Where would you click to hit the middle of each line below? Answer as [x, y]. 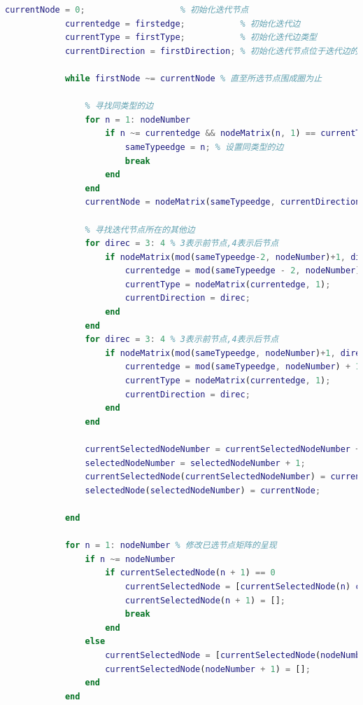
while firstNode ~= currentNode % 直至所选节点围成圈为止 [193, 78]
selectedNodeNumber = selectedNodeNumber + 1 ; [195, 463]
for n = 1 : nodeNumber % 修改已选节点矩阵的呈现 [171, 546]
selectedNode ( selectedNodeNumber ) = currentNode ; [203, 490]
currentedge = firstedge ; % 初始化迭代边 [183, 23]
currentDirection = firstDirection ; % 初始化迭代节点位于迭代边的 [212, 51]
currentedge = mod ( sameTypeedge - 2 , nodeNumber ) [243, 271]
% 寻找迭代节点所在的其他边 [140, 230]
